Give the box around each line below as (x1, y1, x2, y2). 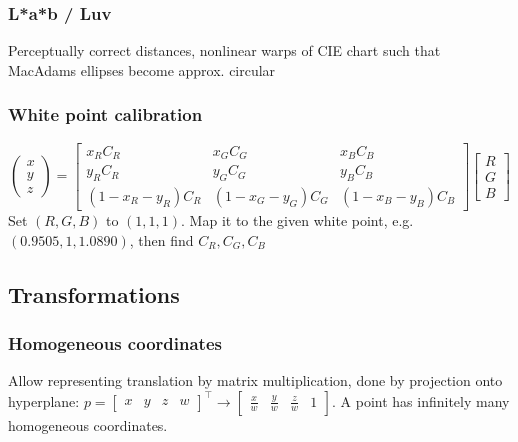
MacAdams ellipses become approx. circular (8, 59, 276, 80)
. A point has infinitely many (332, 390, 510, 411)
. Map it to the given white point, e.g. (181, 209, 414, 230)
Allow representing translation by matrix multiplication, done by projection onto (8, 370, 503, 391)
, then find (129, 229, 194, 250)
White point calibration (8, 102, 203, 127)
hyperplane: (8, 390, 80, 411)
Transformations (8, 278, 180, 309)
